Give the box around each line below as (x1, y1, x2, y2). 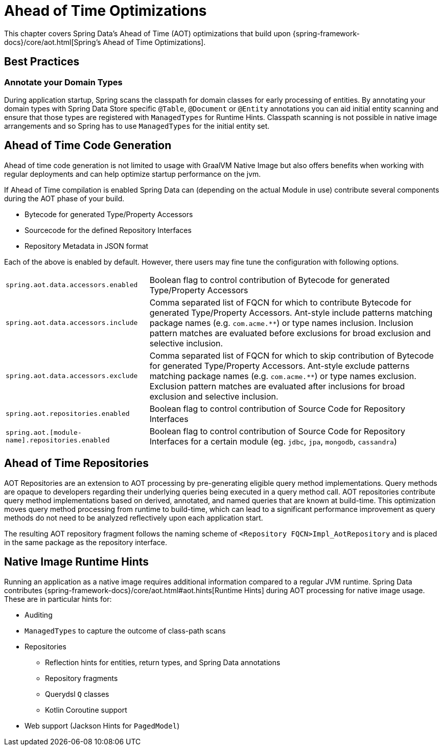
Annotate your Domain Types (4, 77, 123, 87)
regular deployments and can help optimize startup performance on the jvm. (4, 169, 261, 178)
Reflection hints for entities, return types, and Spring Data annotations (45, 658, 281, 667)
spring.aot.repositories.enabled (6, 410, 130, 418)
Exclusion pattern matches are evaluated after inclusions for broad (149, 381, 405, 391)
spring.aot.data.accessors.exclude (6, 372, 138, 380)
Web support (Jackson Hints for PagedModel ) (25, 721, 180, 730)
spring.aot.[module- (6, 428, 82, 436)
